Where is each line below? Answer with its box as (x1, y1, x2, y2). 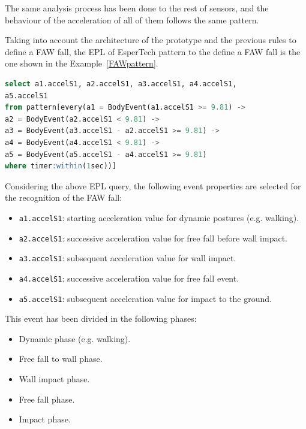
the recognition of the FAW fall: (5, 191, 122, 204)
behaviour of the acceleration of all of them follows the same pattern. (5, 13, 259, 26)
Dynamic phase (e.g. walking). (19, 332, 131, 345)
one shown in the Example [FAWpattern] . (5, 57, 158, 70)
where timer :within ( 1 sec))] (5, 162, 117, 171)
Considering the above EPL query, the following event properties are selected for (5, 179, 301, 192)
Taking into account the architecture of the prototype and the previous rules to (5, 34, 296, 46)
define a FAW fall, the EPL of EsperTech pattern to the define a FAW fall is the (5, 45, 301, 58)
